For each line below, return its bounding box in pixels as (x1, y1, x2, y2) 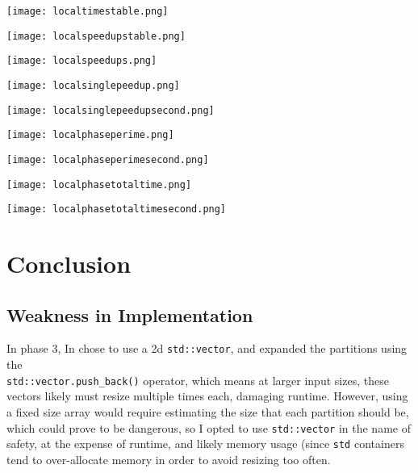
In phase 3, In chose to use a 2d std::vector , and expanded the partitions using (6, 340, 408, 357)
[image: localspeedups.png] (6, 55, 157, 67)
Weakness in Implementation (6, 302, 253, 327)
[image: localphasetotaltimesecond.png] (6, 203, 227, 216)
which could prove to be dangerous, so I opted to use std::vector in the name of (6, 419, 411, 436)
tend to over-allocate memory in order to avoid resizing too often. (6, 450, 331, 467)
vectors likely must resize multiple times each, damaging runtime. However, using (6, 387, 408, 404)
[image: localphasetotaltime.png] (6, 178, 192, 190)
